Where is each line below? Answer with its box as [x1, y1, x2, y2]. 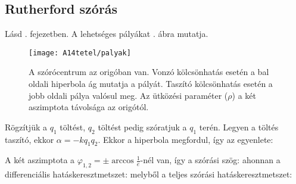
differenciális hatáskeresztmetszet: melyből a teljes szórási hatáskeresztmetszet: [5, 168, 292, 180]
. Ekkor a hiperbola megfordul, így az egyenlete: [98, 133, 273, 145]
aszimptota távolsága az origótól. [29, 101, 149, 113]
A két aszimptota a [5, 154, 75, 166]
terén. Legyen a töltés [199, 120, 279, 133]
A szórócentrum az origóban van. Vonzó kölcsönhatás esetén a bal [29, 66, 269, 78]
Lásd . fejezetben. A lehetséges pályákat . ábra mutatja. [5, 27, 208, 40]
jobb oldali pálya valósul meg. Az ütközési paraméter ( [29, 89, 228, 101]
